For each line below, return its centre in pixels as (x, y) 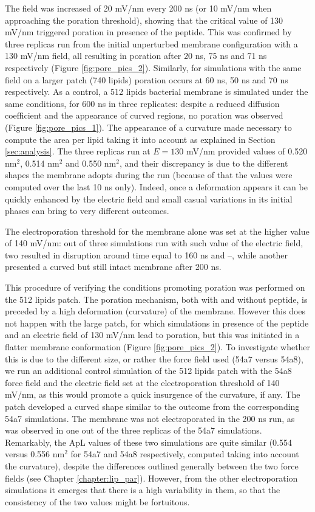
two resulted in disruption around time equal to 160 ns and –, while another (146, 254)
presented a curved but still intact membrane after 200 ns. (113, 267)
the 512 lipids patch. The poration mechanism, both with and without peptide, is (156, 299)
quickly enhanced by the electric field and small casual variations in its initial (149, 199)
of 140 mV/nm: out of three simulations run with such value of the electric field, (154, 243)
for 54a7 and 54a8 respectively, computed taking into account (185, 454)
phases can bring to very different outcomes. (87, 211)
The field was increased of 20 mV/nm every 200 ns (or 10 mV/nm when (138, 8)
